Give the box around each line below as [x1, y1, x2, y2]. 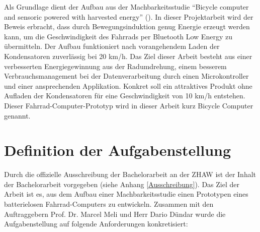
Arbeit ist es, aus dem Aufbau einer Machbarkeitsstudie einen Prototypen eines [4, 189, 248, 199]
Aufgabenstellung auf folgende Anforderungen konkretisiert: [4, 218, 188, 229]
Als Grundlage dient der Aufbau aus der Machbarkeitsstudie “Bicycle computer [4, 2, 249, 12]
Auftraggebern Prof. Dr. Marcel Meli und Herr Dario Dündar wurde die [4, 208, 226, 219]
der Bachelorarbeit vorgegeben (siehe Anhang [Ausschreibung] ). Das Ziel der [4, 179, 239, 189]
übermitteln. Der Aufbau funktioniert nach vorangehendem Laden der [4, 41, 220, 51]
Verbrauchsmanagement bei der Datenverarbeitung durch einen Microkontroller [4, 71, 249, 81]
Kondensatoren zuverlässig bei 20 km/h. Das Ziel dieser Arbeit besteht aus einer [4, 50, 252, 61]
